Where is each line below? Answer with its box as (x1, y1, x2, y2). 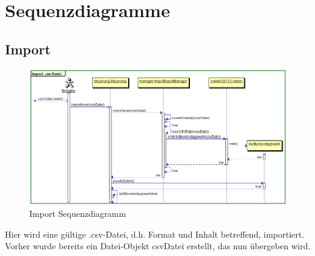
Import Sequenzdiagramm (29, 207, 126, 220)
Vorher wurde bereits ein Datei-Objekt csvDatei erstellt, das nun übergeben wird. (5, 240, 311, 252)
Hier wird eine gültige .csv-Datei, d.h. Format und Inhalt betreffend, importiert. (5, 227, 305, 240)
